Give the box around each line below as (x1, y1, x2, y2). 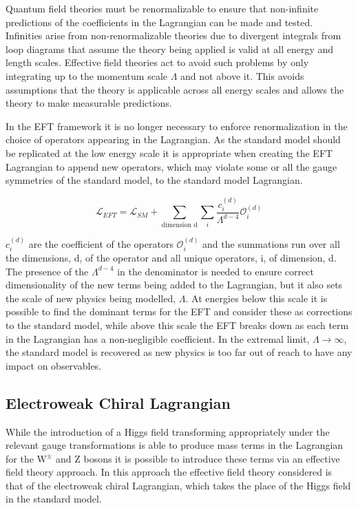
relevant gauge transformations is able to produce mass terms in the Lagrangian (6, 438, 344, 452)
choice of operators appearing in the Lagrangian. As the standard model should (6, 132, 341, 147)
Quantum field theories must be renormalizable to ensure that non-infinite (6, 1, 319, 15)
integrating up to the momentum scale (6, 68, 167, 83)
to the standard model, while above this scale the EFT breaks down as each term (6, 317, 349, 332)
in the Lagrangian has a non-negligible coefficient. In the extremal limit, (6, 331, 310, 346)
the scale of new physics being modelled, (6, 290, 176, 305)
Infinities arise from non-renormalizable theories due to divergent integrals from (6, 28, 341, 43)
